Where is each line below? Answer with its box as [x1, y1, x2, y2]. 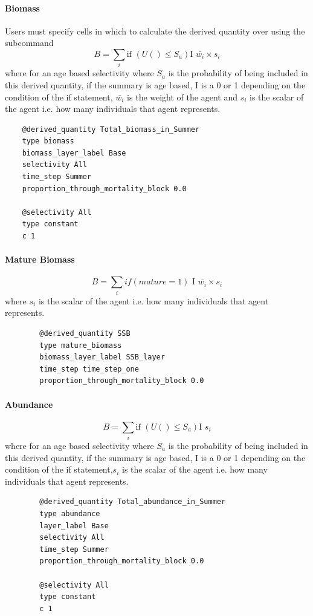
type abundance [39, 510, 100, 518]
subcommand [5, 36, 54, 49]
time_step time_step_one [39, 364, 139, 373]
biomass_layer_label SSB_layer [39, 353, 165, 362]
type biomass [22, 137, 74, 146]
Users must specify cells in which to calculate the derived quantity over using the [5, 24, 305, 37]
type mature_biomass [39, 341, 122, 350]
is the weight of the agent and [127, 90, 237, 103]
